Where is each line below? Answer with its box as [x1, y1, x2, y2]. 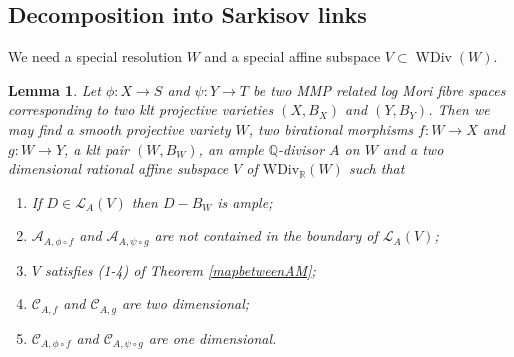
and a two [382, 138, 444, 159]
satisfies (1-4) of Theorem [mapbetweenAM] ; [44, 259, 316, 280]
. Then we [428, 99, 490, 120]
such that [348, 158, 405, 179]
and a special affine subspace [204, 46, 381, 67]
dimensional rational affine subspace [8, 158, 229, 179]
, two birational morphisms [248, 118, 414, 139]
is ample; [217, 191, 273, 212]
